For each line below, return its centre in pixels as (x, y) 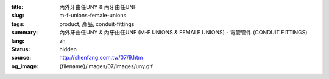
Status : (21, 49)
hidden (68, 49)
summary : (25, 33)
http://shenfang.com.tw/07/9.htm (101, 58)
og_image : (25, 66)
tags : (18, 24)
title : (17, 7)
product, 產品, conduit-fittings (97, 24)
